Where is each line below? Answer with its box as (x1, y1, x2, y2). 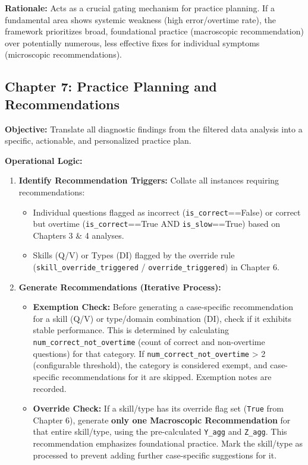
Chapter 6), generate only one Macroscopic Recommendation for (33, 413, 291, 426)
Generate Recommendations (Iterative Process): (18, 280, 221, 293)
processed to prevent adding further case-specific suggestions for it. (33, 448, 277, 461)
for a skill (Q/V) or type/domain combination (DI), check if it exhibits (33, 312, 292, 324)
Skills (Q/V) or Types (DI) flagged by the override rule (33, 249, 235, 261)
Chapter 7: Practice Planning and (5, 77, 217, 96)
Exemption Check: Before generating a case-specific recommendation (33, 300, 294, 313)
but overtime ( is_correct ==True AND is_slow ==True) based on (33, 217, 280, 230)
